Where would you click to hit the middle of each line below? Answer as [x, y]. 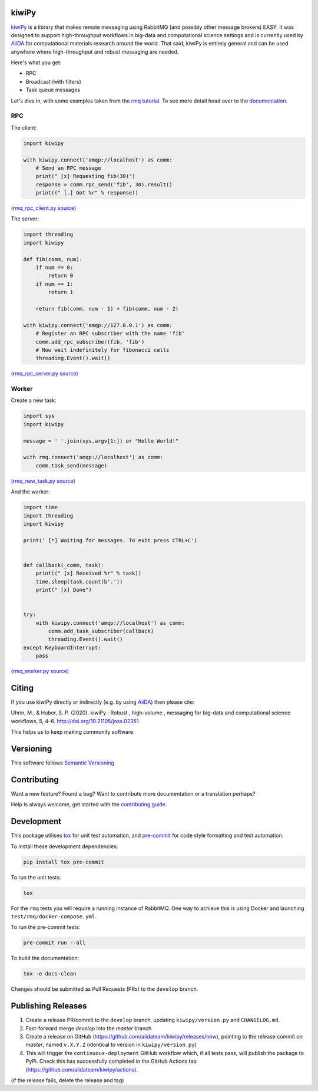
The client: [24, 127]
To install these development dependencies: [64, 846]
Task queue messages [53, 90]
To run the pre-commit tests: [46, 927]
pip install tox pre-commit [64, 862]
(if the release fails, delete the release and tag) [67, 1080]
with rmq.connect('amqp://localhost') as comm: [93, 457]
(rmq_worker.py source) [40, 671]
